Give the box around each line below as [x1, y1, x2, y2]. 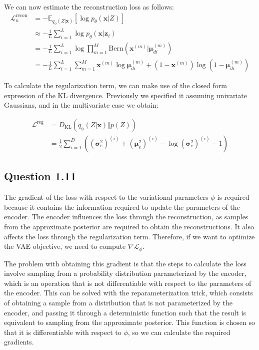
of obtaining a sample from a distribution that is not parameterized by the [4, 297, 232, 307]
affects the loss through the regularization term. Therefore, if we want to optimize [4, 231, 255, 241]
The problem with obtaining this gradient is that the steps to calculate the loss [4, 258, 246, 268]
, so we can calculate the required [127, 326, 230, 337]
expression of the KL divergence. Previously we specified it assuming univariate [4, 90, 247, 100]
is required [217, 192, 249, 202]
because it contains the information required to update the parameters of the [4, 201, 240, 212]
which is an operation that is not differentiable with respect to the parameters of [4, 277, 251, 288]
